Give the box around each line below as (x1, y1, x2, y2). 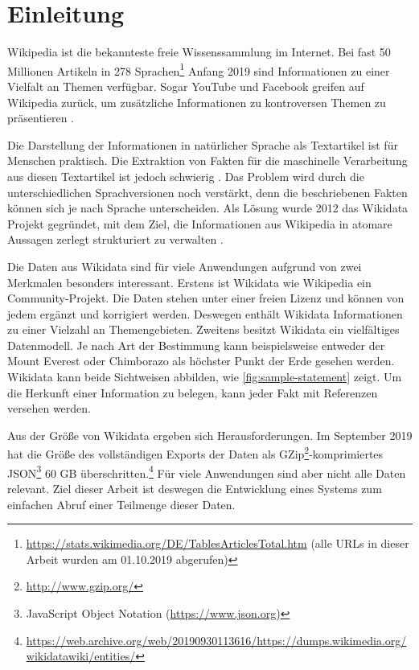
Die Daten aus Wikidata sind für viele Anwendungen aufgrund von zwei (7, 257, 362, 274)
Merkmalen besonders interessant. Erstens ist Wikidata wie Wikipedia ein (7, 273, 372, 290)
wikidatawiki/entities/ (26, 647, 136, 664)
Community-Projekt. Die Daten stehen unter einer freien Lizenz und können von (7, 290, 405, 306)
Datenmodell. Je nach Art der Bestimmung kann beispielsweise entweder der (7, 336, 385, 353)
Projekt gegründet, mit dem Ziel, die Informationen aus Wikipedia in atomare (7, 215, 392, 232)
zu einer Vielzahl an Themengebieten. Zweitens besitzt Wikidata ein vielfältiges (7, 321, 400, 338)
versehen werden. (7, 400, 91, 417)
